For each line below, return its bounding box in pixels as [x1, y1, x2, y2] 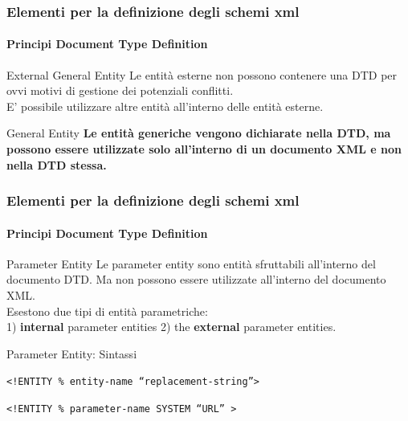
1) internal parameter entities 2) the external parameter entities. [6, 318, 337, 335]
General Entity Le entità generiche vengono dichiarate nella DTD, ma [6, 125, 391, 141]
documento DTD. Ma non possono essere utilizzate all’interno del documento [6, 271, 386, 288]
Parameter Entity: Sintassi [6, 345, 137, 362]
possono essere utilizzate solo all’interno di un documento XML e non [6, 141, 402, 157]
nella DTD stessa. [6, 156, 107, 173]
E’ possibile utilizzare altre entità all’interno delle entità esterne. [6, 97, 324, 114]
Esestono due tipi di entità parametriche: [6, 302, 208, 319]
